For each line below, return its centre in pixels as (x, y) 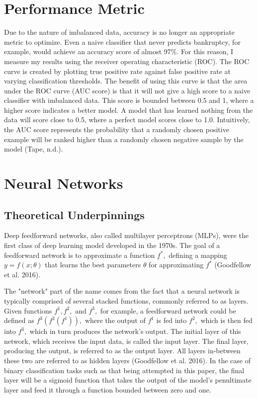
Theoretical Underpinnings (74, 214)
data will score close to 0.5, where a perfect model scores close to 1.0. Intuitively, (127, 119)
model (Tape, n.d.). (34, 149)
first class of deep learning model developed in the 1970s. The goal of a (112, 245)
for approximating (176, 265)
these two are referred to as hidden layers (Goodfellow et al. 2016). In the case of (127, 360)
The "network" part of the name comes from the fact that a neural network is (122, 291)
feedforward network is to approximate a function (80, 255)
